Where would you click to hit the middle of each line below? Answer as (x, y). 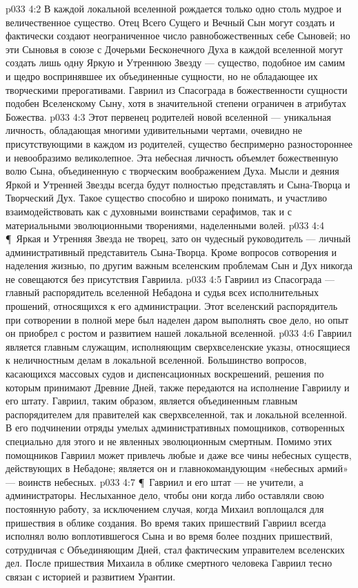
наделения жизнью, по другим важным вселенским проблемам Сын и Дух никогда (179, 265)
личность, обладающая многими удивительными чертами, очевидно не (154, 130)
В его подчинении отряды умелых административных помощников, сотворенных (175, 428)
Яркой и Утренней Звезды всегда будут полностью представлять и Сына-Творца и (178, 184)
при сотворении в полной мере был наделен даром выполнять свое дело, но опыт (177, 319)
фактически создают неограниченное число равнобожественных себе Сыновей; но (178, 36)
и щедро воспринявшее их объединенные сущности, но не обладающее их (162, 76)
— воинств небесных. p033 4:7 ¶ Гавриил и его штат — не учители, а (155, 481)
